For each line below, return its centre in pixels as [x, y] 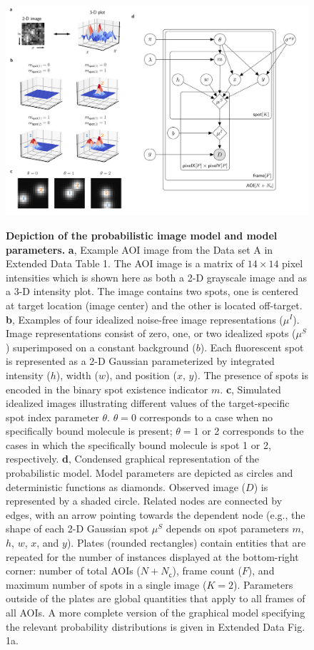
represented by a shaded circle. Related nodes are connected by [144, 501]
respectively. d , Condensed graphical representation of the [133, 459]
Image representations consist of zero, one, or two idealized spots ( [151, 333]
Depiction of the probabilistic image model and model [142, 235]
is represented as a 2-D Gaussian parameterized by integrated [140, 361]
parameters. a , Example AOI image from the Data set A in [140, 249]
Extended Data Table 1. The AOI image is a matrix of [125, 263]
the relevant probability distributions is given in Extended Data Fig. [156, 626]
